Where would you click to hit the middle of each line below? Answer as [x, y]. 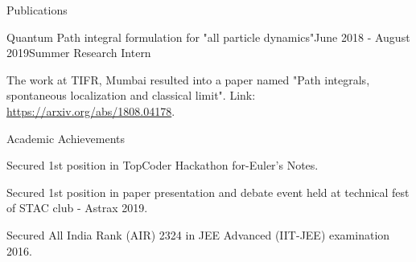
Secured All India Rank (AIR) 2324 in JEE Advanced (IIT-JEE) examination [198, 234]
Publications [37, 10]
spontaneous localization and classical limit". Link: [131, 95]
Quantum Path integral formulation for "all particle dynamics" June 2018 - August [208, 37]
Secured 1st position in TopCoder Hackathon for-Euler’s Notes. [163, 165]
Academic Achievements [66, 138]
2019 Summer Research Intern [79, 53]
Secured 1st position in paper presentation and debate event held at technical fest [208, 192]
